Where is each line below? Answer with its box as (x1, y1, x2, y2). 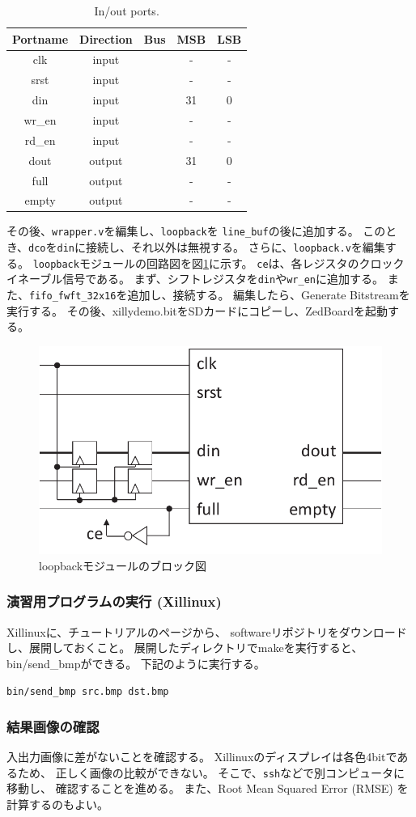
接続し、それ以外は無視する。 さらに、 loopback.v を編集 (85, 239, 385, 256)
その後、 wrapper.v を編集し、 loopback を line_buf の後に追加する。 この (6, 222, 386, 239)
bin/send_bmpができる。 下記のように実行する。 (6, 654, 265, 671)
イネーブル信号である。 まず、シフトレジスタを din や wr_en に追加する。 (6, 270, 384, 287)
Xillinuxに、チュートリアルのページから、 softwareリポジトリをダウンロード (6, 623, 407, 640)
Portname (12, 30, 69, 47)
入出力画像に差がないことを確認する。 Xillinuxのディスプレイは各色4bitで (6, 748, 397, 765)
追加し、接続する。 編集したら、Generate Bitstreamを (127, 286, 410, 303)
